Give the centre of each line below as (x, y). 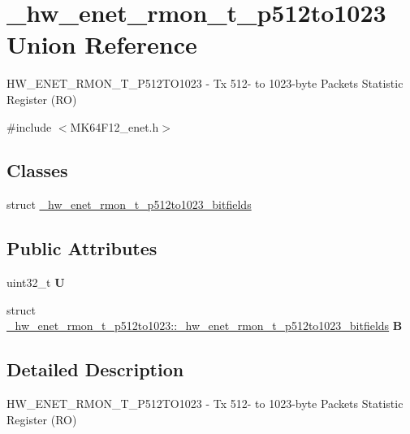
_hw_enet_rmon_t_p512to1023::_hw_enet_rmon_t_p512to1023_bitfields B (205, 325)
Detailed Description (95, 369)
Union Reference (102, 44)
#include (29, 126)
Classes (37, 170)
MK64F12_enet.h (114, 126)
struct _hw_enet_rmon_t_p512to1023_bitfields (129, 204)
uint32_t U (36, 282)
